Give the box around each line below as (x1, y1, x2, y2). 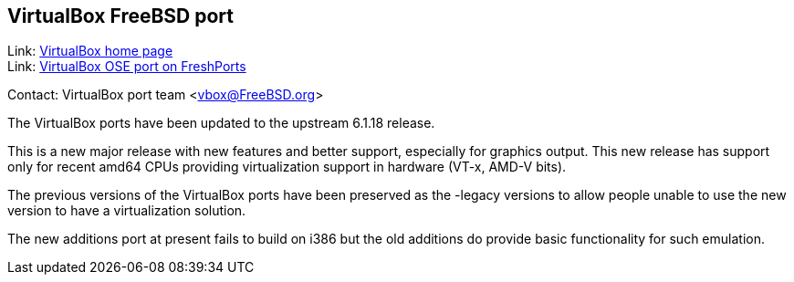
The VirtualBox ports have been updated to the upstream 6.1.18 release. (7, 115, 435, 131)
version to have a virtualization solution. (7, 203, 246, 219)
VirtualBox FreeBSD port (7, 5, 235, 27)
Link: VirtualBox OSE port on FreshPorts (7, 58, 246, 75)
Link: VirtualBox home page (7, 43, 173, 59)
